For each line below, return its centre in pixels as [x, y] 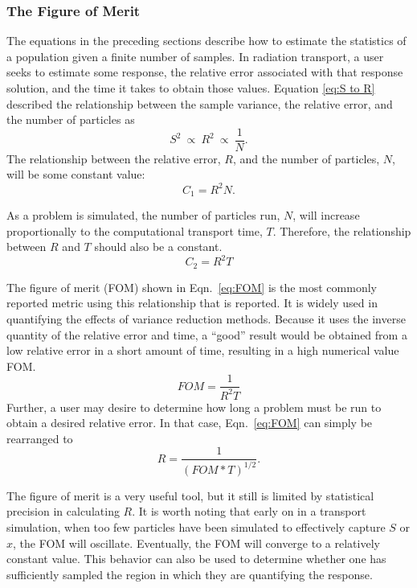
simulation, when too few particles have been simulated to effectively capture [196, 527]
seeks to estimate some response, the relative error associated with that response [205, 72]
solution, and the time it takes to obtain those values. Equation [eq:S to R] [191, 88]
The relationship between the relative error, [114, 158]
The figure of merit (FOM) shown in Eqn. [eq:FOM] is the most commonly [192, 287]
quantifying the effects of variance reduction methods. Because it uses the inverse [206, 318]
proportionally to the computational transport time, [135, 230]
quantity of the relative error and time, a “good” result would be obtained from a [207, 334]
